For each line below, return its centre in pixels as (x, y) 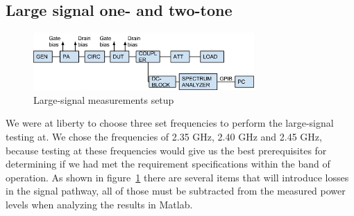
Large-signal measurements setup (104, 99)
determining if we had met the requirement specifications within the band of (168, 164)
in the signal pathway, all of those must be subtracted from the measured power (176, 191)
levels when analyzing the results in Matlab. (99, 205)
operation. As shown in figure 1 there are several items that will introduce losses (177, 177)
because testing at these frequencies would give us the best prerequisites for (166, 150)
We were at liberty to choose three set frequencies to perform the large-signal (170, 123)
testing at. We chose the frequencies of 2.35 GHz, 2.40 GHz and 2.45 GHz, (164, 137)
